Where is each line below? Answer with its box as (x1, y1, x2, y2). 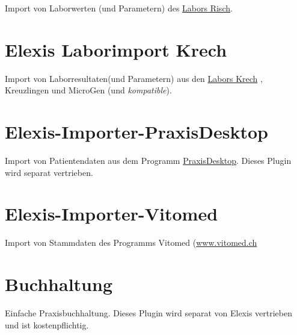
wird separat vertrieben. (5, 166, 93, 178)
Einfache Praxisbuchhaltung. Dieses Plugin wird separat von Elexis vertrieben (5, 307, 293, 319)
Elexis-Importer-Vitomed (5, 201, 218, 226)
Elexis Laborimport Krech (5, 37, 227, 61)
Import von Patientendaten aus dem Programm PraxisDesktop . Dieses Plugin (5, 154, 292, 167)
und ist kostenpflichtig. (5, 318, 89, 331)
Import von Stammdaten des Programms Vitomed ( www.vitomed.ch (5, 236, 257, 249)
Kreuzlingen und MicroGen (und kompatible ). (5, 84, 172, 96)
